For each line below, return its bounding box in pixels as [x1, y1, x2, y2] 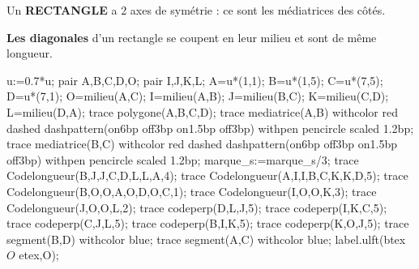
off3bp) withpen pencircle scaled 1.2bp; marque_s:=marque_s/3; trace [6, 151, 359, 168]
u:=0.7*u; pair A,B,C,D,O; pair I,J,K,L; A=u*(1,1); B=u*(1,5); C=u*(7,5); [6, 71, 383, 88]
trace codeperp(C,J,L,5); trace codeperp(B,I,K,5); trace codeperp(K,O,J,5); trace [6, 215, 409, 232]
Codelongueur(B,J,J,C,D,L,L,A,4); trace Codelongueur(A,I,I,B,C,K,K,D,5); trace [6, 167, 408, 184]
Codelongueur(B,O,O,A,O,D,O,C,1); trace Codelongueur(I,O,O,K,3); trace [6, 182, 377, 199]
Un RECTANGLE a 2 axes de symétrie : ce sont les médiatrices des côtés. [6, 2, 386, 18]
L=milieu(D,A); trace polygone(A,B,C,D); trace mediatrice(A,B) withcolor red [6, 103, 399, 120]
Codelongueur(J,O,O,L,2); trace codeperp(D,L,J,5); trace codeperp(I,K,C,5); [6, 199, 387, 216]
